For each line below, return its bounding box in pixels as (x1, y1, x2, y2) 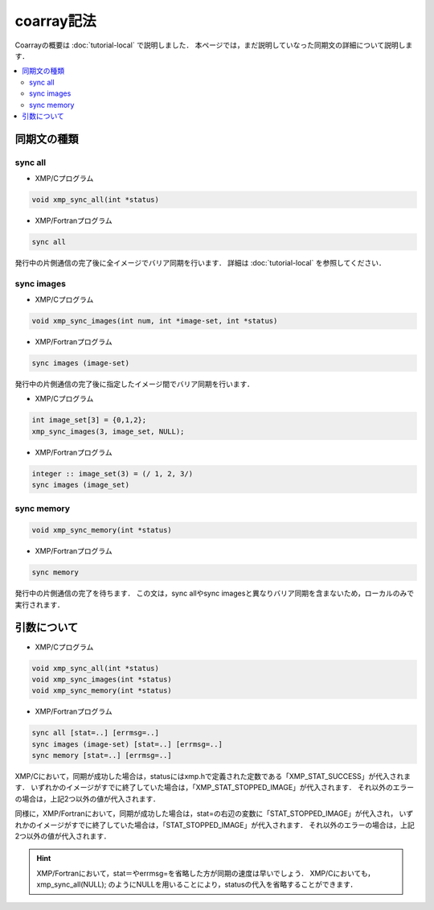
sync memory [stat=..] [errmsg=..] (31, 751, 172, 760)
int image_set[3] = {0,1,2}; (31, 415, 147, 425)
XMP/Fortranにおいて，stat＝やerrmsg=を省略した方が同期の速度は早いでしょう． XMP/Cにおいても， (36, 868, 375, 878)
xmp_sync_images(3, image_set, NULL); (31, 426, 185, 436)
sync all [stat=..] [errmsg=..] (31, 728, 160, 738)
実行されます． (14, 599, 64, 609)
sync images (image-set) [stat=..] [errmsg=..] (31, 739, 223, 748)
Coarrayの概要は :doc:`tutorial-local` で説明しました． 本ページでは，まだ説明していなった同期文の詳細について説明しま (14, 40, 413, 50)
